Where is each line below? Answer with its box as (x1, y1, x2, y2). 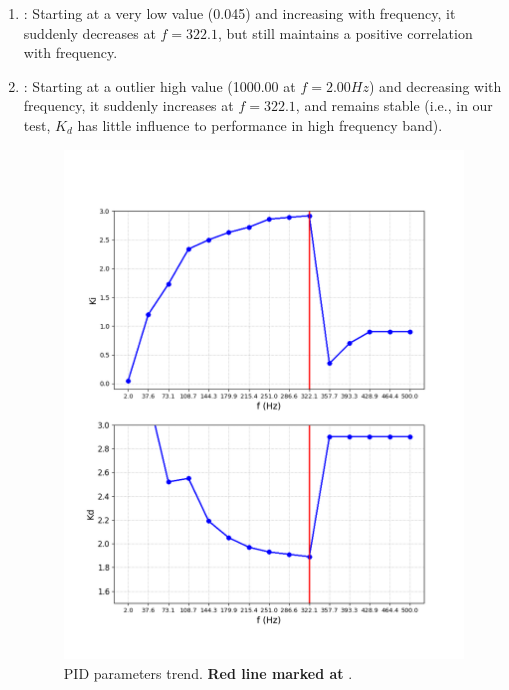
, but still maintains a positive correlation (218, 22, 473, 43)
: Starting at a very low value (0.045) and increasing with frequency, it (23, 3, 456, 23)
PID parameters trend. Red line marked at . (63, 662, 353, 683)
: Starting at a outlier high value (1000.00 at (23, 75, 296, 96)
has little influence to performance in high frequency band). (77, 114, 443, 135)
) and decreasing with (369, 75, 502, 96)
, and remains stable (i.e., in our (295, 95, 493, 116)
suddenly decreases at (23, 22, 156, 43)
